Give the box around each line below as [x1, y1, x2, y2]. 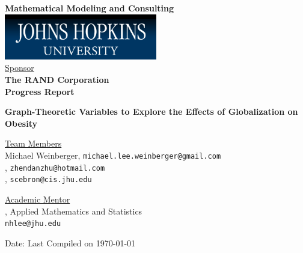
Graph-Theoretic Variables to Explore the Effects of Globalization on [5, 105, 298, 118]
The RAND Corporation [5, 73, 109, 86]
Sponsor [5, 61, 34, 74]
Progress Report [5, 85, 75, 97]
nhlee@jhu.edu [5, 219, 61, 228]
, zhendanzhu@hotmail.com [5, 160, 105, 173]
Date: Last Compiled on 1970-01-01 [5, 236, 136, 249]
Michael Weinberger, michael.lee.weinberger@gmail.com [5, 148, 221, 161]
